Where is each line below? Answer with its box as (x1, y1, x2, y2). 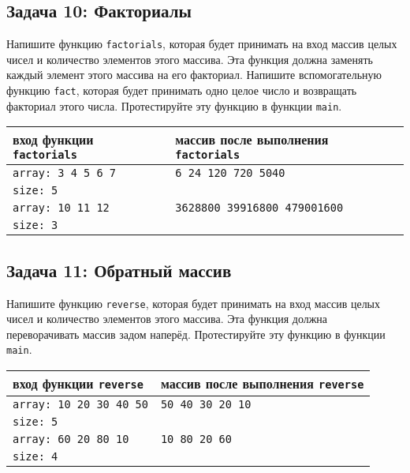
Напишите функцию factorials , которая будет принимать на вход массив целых (6, 36, 397, 52)
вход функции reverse (13, 374, 143, 393)
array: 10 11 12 (13, 201, 110, 215)
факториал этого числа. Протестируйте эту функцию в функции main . (6, 97, 342, 114)
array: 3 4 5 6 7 (13, 167, 116, 180)
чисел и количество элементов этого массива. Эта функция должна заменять (6, 51, 373, 67)
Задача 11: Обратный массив (6, 257, 232, 282)
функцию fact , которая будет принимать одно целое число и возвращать (6, 82, 357, 99)
